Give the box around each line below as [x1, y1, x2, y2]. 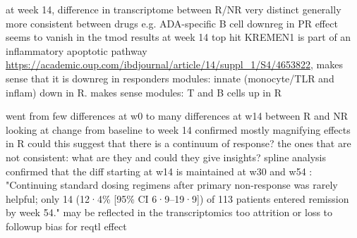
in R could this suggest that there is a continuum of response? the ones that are [6, 136, 351, 151]
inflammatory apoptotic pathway [6, 43, 147, 58]
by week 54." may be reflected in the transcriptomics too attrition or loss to [6, 205, 333, 220]
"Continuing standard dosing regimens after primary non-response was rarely [6, 177, 338, 192]
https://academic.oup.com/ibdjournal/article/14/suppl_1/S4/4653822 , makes [6, 57, 343, 72]
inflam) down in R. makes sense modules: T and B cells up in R [6, 84, 282, 99]
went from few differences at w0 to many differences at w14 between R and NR [6, 108, 349, 123]
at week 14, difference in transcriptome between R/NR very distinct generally [6, 2, 341, 16]
